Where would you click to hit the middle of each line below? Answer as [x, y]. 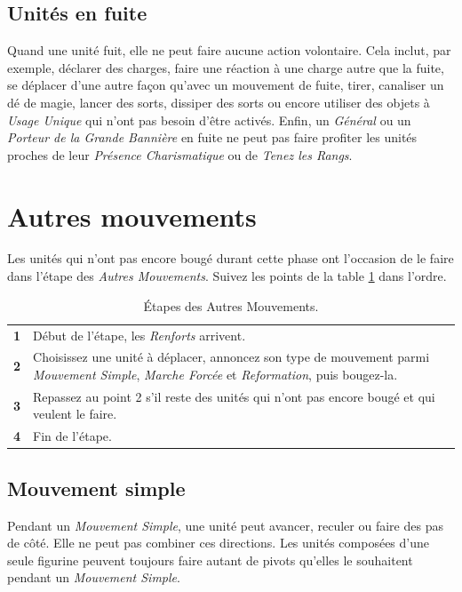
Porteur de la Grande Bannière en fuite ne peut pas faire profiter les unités [212, 137]
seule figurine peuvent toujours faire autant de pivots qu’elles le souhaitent [210, 560]
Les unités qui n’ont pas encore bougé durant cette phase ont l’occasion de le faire [231, 258]
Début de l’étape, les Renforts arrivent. [139, 335]
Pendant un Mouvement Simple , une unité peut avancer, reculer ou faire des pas [225, 525]
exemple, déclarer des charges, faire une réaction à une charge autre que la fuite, [226, 67]
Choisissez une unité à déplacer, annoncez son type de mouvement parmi [231, 357]
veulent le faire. [75, 414]
